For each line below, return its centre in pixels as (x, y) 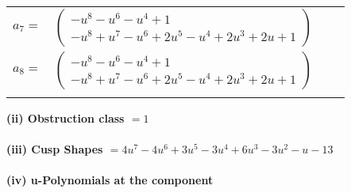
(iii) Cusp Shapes (55, 149)
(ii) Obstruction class (66, 118)
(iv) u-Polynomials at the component (110, 180)
